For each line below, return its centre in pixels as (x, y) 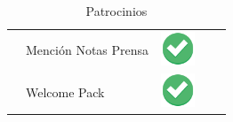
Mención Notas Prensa (88, 50)
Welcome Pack (65, 91)
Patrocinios (116, 11)
